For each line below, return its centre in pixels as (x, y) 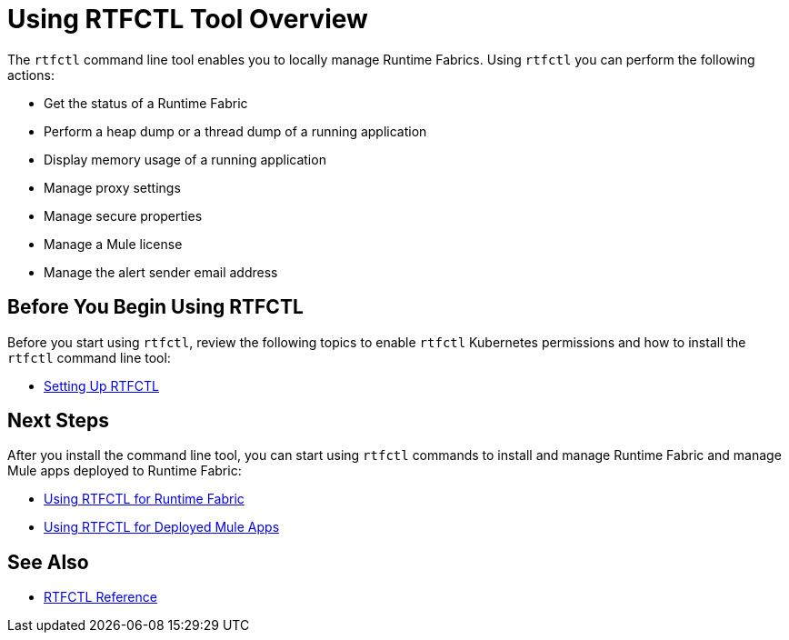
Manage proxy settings (112, 187)
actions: (31, 75)
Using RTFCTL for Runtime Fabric (144, 499)
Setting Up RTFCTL (101, 385)
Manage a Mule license (113, 244)
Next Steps (58, 421)
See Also (48, 562)
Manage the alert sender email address (161, 272)
